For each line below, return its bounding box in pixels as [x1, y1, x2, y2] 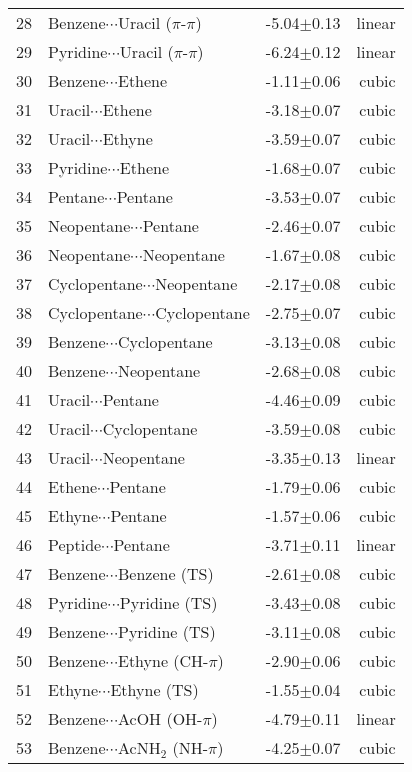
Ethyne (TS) [110, 678, 199, 701]
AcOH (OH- [117, 707, 203, 730]
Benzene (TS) [117, 562, 214, 585]
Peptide [48, 533, 102, 556]
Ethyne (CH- [117, 649, 209, 672]
